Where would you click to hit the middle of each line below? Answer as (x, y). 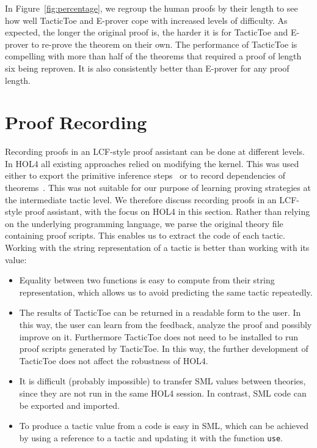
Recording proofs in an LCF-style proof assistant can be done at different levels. (155, 151)
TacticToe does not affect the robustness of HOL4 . (114, 360)
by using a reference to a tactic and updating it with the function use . (151, 437)
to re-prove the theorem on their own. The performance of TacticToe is (164, 44)
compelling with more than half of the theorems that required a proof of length (153, 56)
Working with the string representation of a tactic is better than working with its (157, 248)
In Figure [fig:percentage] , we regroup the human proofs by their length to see (151, 8)
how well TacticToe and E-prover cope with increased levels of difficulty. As (146, 20)
